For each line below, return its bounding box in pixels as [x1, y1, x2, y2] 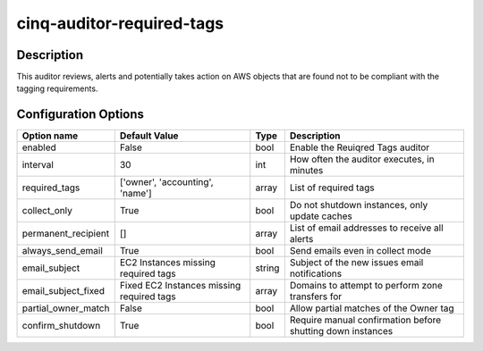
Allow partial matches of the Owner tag [289, 302, 454, 314]
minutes [289, 164, 324, 177]
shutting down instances [289, 325, 394, 338]
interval [21, 159, 54, 171]
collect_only [21, 205, 73, 217]
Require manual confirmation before [289, 313, 442, 326]
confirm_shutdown [21, 320, 101, 332]
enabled [21, 141, 57, 154]
